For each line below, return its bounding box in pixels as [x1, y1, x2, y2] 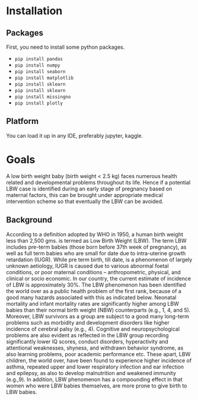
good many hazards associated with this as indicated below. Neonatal [6, 294, 177, 301]
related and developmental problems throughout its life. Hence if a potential [6, 179, 191, 186]
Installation [6, 4, 63, 18]
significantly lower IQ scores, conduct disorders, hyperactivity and [6, 338, 169, 345]
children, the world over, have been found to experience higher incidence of [6, 357, 192, 364]
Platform [6, 116, 39, 126]
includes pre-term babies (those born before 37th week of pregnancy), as [6, 243, 187, 250]
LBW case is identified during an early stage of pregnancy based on [6, 185, 173, 192]
